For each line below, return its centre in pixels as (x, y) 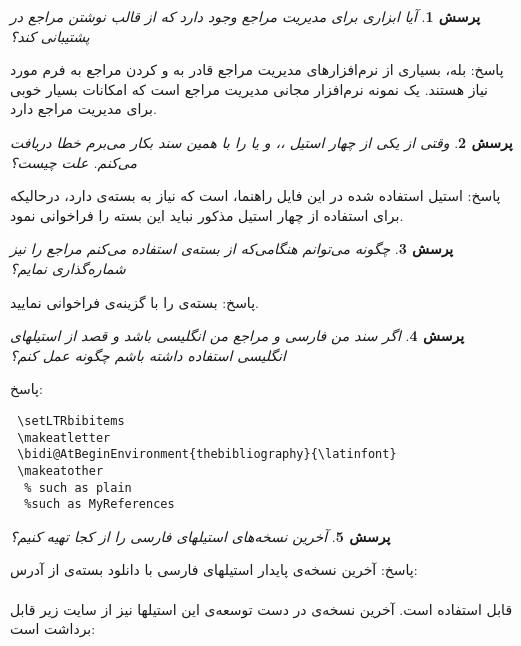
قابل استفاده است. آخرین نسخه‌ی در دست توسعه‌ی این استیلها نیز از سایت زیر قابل (261, 608)
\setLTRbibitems (71, 420)
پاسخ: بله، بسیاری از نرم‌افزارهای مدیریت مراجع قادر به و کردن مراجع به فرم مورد (257, 69)
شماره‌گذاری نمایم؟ (68, 267)
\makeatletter (64, 437)
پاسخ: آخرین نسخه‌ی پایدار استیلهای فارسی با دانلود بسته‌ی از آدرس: (214, 569)
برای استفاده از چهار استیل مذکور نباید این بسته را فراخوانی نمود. (207, 214)
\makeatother (60, 470)
